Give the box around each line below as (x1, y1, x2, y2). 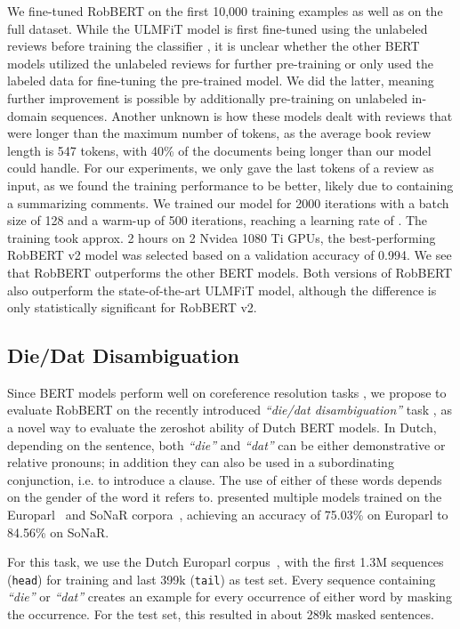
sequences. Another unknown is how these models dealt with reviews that (51, 106, 453, 125)
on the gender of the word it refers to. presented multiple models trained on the (7, 488, 442, 506)
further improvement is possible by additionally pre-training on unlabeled (7, 88, 408, 107)
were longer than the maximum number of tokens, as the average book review (7, 124, 432, 142)
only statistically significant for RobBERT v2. (7, 298, 257, 317)
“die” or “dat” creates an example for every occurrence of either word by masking (7, 587, 452, 606)
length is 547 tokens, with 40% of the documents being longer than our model (7, 141, 432, 159)
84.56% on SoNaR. (7, 522, 109, 541)
